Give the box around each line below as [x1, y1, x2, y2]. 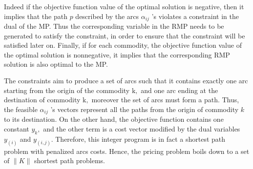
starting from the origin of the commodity [4, 85, 130, 95]
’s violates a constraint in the [151, 11, 239, 21]
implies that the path [4, 11, 67, 21]
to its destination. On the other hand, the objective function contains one [4, 114, 224, 124]
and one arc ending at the [141, 85, 218, 95]
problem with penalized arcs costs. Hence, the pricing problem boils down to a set [4, 146, 250, 156]
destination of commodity [4, 94, 81, 105]
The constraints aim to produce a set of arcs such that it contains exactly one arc [4, 75, 248, 86]
